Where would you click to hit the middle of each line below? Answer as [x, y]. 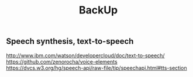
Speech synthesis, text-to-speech [70, 41]
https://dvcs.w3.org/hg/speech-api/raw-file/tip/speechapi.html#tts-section [96, 68]
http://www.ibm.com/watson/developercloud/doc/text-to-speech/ [85, 55]
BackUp [98, 10]
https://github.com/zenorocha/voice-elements [62, 61]
